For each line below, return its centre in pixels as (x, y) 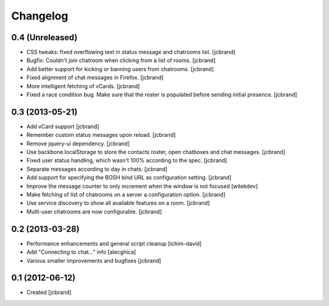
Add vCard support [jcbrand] (63, 126)
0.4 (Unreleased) (44, 37)
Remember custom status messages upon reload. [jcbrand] (101, 135)
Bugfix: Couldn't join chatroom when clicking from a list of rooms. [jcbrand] (121, 60)
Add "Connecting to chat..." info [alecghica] (81, 252)
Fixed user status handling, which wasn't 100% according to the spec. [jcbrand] (127, 161)
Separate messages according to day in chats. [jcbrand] (97, 169)
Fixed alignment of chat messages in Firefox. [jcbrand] (95, 78)
